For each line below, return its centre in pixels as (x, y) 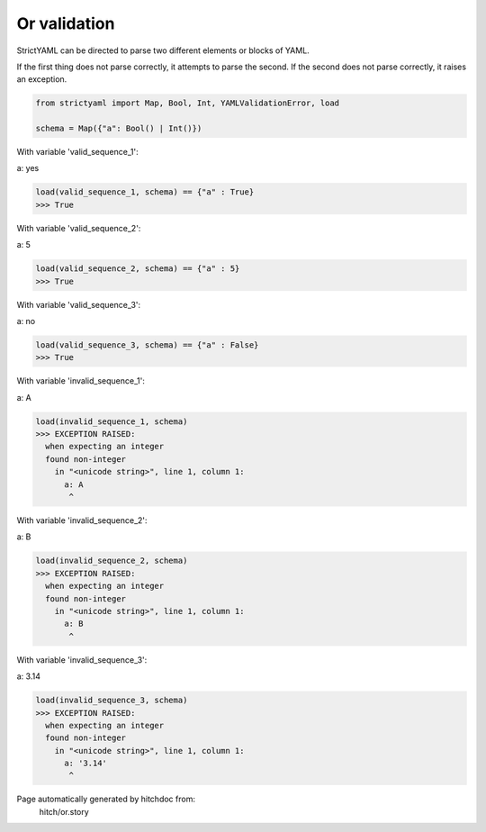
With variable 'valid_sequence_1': (77, 152)
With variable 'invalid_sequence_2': (82, 520)
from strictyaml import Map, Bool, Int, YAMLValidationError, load (188, 103)
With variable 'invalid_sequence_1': (81, 381)
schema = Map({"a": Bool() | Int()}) (119, 129)
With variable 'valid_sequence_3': (79, 304)
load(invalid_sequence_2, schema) (112, 561)
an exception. (42, 79)
